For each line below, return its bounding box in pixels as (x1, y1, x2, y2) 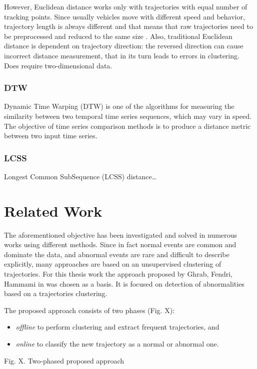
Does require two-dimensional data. (4, 60, 112, 70)
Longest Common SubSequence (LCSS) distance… (4, 171, 157, 181)
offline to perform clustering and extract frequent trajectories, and (15, 322, 219, 332)
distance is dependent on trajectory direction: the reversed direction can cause (4, 40, 243, 51)
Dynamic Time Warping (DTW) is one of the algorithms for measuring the (4, 101, 234, 111)
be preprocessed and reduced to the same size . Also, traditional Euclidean (4, 30, 232, 41)
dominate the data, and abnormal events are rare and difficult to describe (4, 249, 229, 259)
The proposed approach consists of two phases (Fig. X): (4, 305, 174, 315)
